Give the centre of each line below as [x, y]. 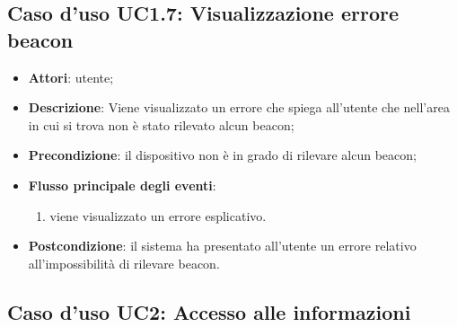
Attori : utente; [71, 77]
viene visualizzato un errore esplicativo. [158, 215]
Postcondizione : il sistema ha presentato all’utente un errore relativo [222, 246]
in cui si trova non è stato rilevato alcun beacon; [161, 124]
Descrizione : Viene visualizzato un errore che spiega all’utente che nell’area [239, 107]
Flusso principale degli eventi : [122, 185]
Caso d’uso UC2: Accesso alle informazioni [209, 311]
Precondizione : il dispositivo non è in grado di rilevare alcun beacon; [222, 155]
